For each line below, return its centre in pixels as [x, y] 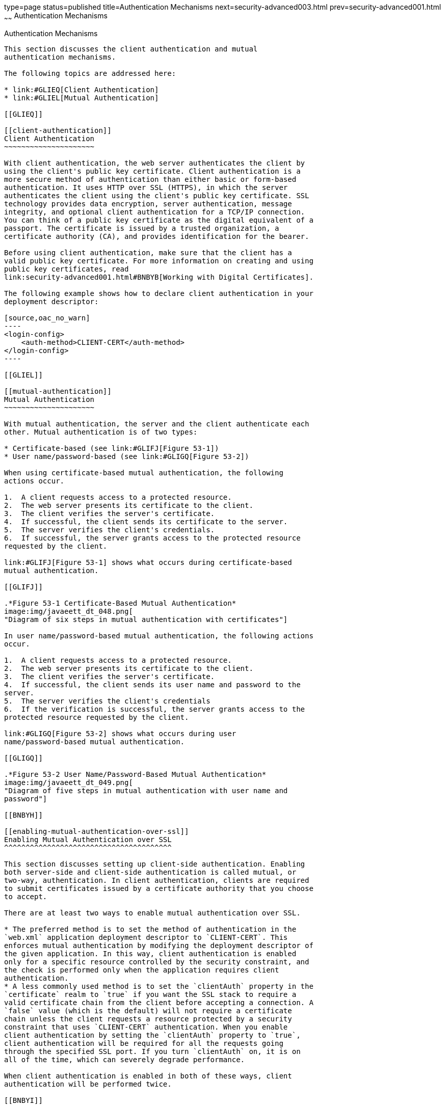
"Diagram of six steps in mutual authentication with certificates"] [146, 619]
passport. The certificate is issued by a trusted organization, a [142, 228]
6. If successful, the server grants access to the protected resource [152, 538]
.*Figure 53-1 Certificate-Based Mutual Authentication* [120, 603]
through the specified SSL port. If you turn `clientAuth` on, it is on [152, 1051]
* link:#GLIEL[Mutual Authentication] [82, 98]
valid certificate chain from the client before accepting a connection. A [159, 1002]
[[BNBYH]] [23, 815]
